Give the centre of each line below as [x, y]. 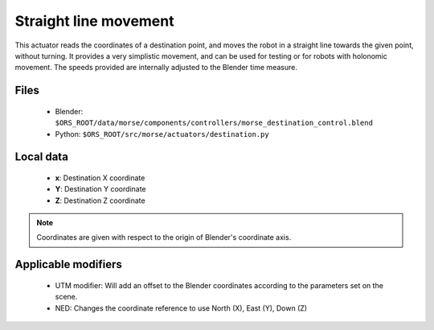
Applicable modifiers [68, 264]
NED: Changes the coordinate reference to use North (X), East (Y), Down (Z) [181, 308]
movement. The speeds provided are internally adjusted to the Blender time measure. [156, 68]
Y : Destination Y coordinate [100, 189]
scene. [66, 297]
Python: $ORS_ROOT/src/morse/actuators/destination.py [162, 134]
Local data [41, 157]
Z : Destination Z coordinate [100, 200]
